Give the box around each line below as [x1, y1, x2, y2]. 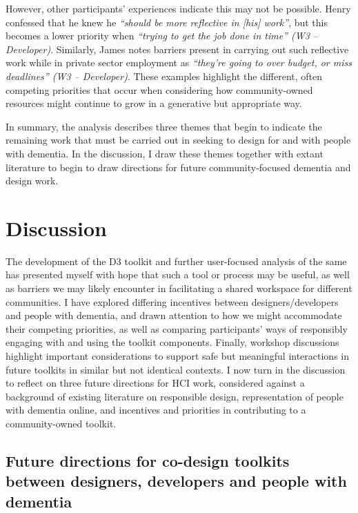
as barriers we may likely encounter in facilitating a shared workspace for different [6, 281, 352, 296]
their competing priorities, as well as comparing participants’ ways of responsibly [6, 321, 348, 336]
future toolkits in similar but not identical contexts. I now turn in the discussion [6, 362, 346, 376]
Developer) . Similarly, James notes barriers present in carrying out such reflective [6, 41, 349, 56]
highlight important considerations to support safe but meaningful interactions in [6, 349, 350, 362]
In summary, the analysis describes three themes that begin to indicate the [6, 119, 322, 133]
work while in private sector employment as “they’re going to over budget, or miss [6, 55, 352, 70]
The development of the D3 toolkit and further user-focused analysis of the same [6, 253, 347, 268]
